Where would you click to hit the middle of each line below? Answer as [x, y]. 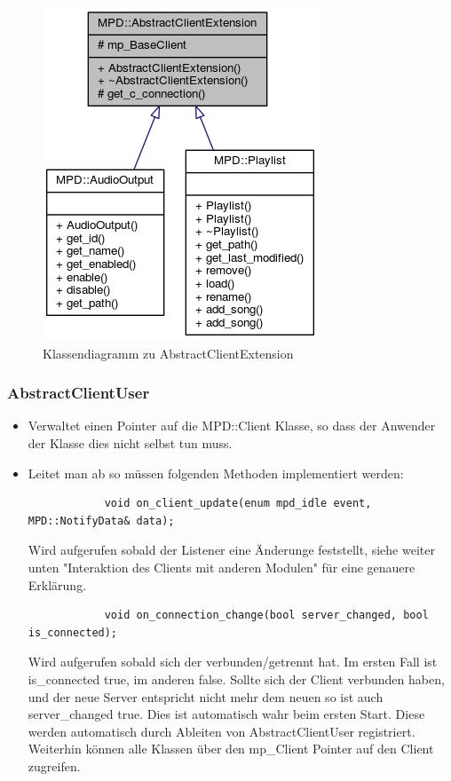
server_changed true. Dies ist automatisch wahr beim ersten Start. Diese [226, 714]
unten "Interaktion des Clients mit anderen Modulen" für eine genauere [222, 567]
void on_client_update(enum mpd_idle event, [238, 504]
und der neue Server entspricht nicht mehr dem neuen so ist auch [206, 696]
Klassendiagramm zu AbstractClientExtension [168, 353]
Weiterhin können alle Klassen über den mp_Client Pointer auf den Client [231, 749]
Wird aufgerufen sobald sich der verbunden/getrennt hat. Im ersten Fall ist [233, 662]
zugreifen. [54, 765]
